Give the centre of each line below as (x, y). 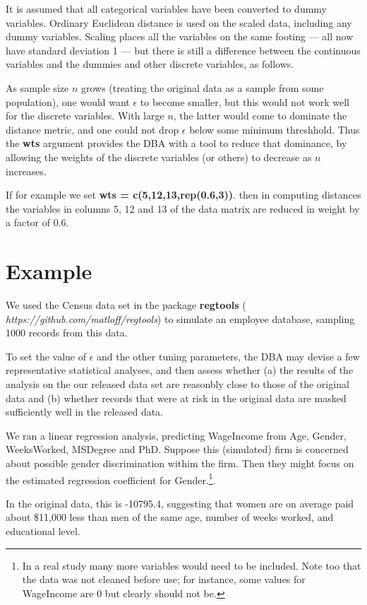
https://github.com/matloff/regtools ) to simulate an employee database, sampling (180, 318)
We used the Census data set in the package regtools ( (126, 305)
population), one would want (68, 101)
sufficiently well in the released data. (85, 412)
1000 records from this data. (67, 333)
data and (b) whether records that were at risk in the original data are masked (176, 398)
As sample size (37, 87)
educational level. (43, 531)
